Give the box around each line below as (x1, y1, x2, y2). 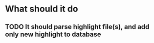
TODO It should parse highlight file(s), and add (5, 23, 150, 31)
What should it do (5, 3, 78, 14)
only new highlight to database (5, 30, 101, 38)
